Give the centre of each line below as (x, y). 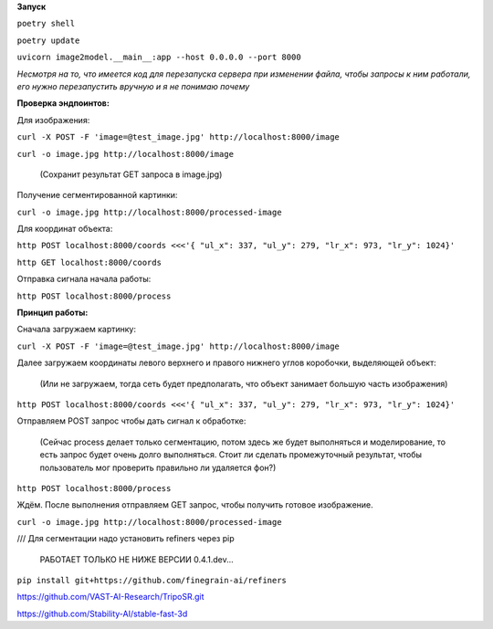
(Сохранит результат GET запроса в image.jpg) (131, 174)
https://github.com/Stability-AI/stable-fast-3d (102, 613)
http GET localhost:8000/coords (89, 262)
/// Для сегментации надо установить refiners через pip (126, 539)
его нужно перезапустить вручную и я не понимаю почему (133, 86)
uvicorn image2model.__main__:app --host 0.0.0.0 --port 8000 (159, 58)
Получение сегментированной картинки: (97, 195)
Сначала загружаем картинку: (77, 330)
